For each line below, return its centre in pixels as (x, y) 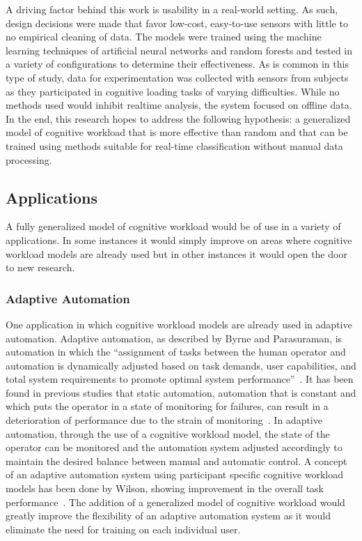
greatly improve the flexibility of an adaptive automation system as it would (168, 516)
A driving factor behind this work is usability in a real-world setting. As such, (172, 9)
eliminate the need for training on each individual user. (123, 529)
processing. (29, 159)
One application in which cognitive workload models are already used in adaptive (179, 324)
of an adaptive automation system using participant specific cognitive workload (174, 474)
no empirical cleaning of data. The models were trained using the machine (164, 37)
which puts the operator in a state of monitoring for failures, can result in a (167, 406)
